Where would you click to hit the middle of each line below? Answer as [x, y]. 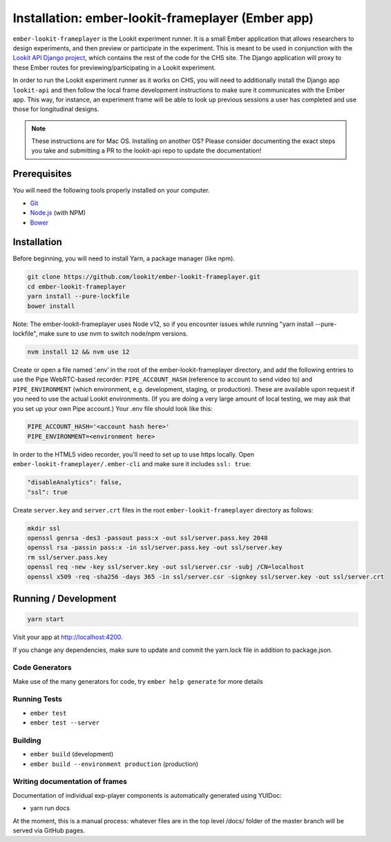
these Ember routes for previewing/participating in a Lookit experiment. [114, 67]
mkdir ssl [44, 528]
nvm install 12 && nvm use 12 [78, 352]
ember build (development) [72, 754]
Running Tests [37, 699]
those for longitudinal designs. [56, 109]
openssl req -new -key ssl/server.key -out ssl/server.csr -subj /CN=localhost [166, 567]
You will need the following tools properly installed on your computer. [111, 191]
